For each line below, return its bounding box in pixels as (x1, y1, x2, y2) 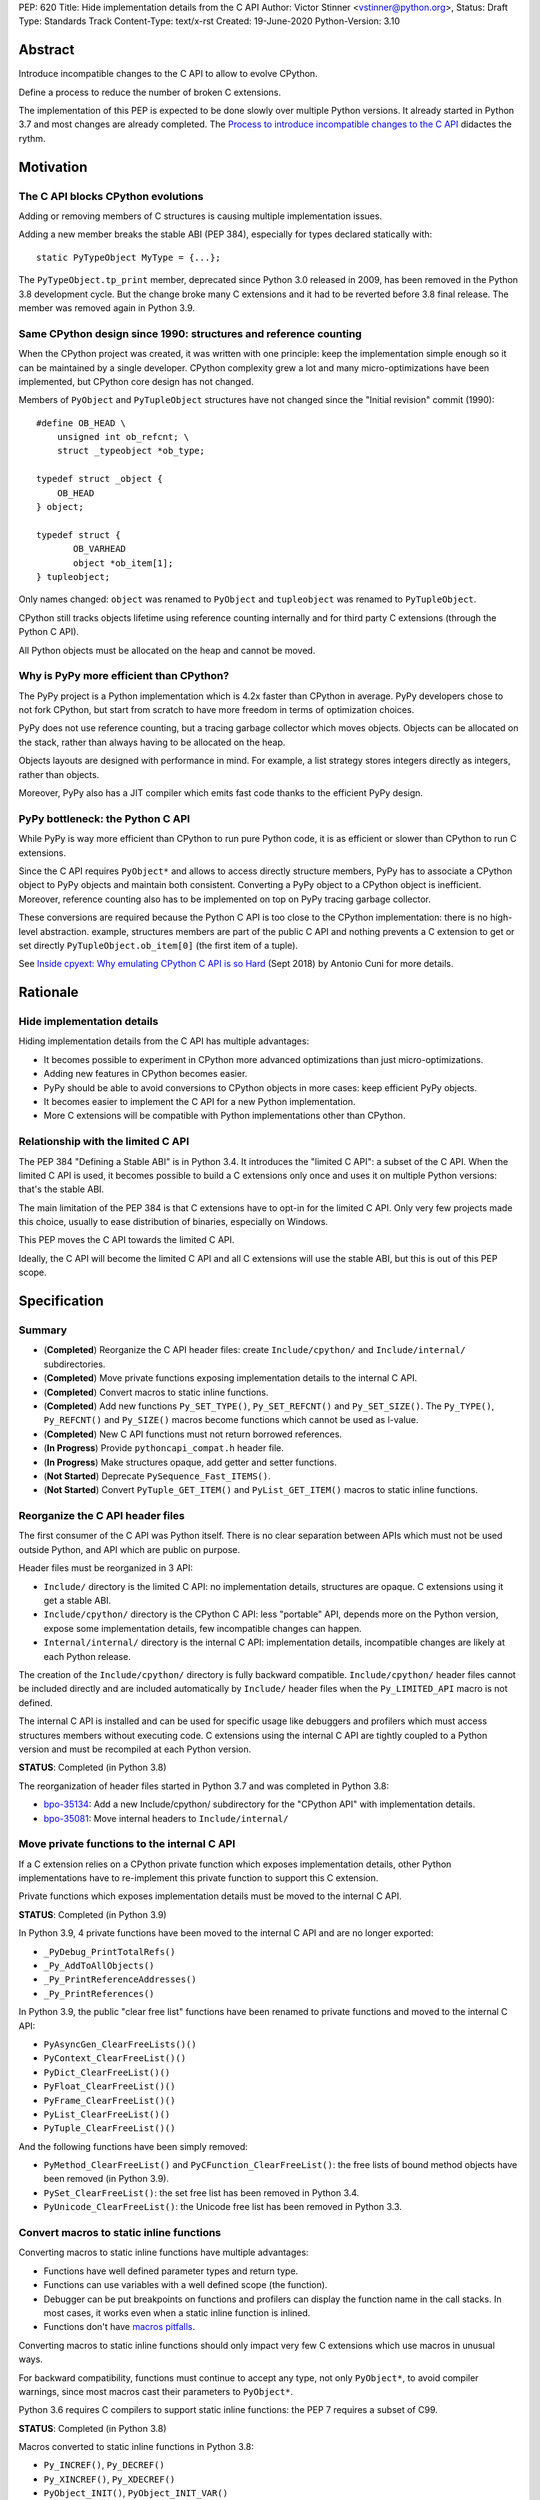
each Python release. (43, 1650, 132, 1662)
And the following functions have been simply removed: (18, 2140, 249, 2152)
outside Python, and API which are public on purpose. (18, 1543, 240, 1555)
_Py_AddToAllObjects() (43, 1960, 155, 1971)
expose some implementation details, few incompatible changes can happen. (43, 1622, 362, 1634)
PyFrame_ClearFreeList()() (43, 2095, 176, 2106)
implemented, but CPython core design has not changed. (18, 375, 254, 387)
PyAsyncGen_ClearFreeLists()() (43, 2038, 197, 2050)
